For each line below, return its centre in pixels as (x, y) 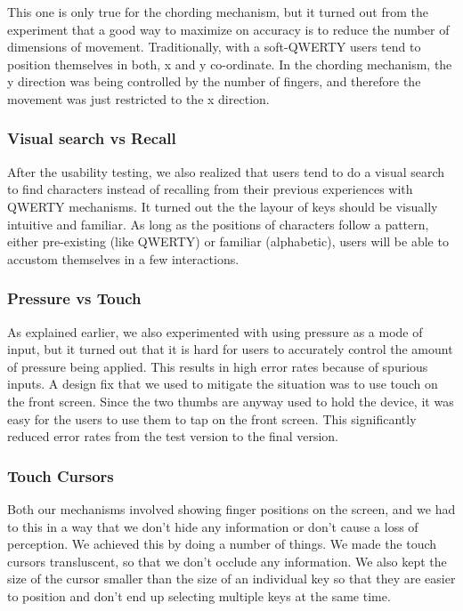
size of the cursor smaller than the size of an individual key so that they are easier (231, 579)
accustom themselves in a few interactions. (123, 258)
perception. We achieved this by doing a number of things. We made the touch (222, 544)
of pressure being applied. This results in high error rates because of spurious (218, 366)
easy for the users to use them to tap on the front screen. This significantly (212, 418)
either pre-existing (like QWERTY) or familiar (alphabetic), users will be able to (228, 241)
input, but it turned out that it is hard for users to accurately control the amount (230, 349)
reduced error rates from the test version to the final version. (173, 436)
